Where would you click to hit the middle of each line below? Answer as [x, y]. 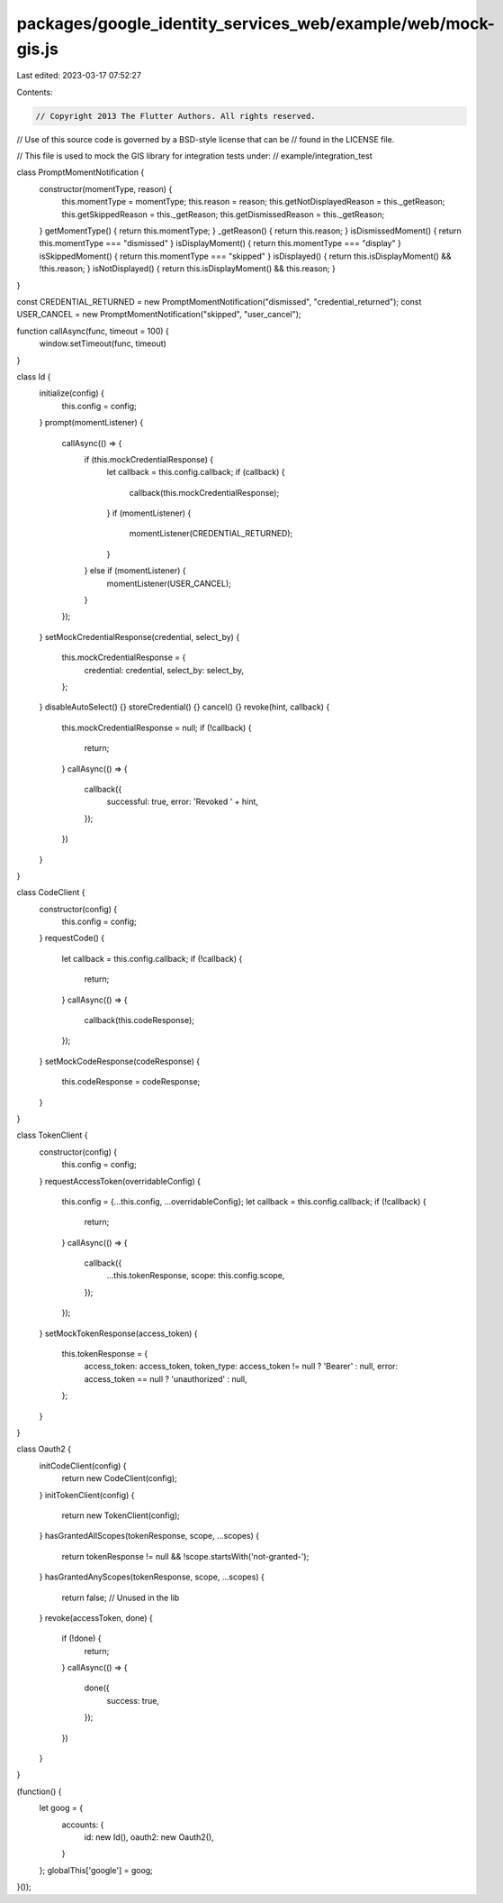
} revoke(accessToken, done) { [96, 1617]
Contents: [35, 92]
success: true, [133, 1700]
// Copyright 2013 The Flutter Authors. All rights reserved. [175, 116]
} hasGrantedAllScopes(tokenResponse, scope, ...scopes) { [149, 1536]
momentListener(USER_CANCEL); [169, 583]
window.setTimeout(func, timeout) [103, 343]
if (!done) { [82, 1638]
